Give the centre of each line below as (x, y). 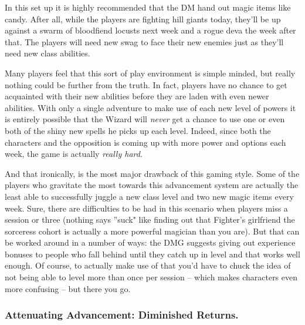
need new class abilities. (48, 53)
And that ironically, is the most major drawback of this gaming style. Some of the (152, 173)
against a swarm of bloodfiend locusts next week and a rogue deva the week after (150, 30)
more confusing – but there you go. (68, 288)
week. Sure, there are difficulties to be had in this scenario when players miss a (146, 208)
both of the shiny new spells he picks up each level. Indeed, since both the (138, 130)
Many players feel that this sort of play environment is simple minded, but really (150, 73)
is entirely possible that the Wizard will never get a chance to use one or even (145, 119)
